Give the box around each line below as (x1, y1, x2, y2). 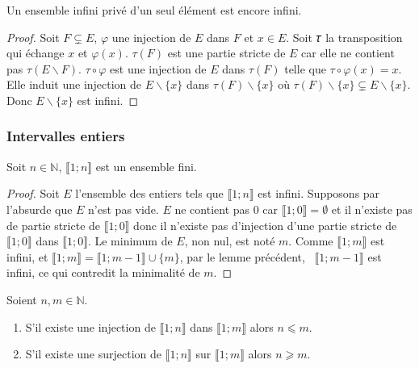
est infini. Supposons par (258, 185, 380, 202)
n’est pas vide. (88, 200, 159, 217)
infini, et (6, 248, 48, 265)
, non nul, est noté (184, 232, 275, 249)
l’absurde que (6, 200, 73, 217)
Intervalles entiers (6, 126, 125, 146)
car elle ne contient (301, 44, 395, 61)
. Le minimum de (87, 232, 173, 249)
